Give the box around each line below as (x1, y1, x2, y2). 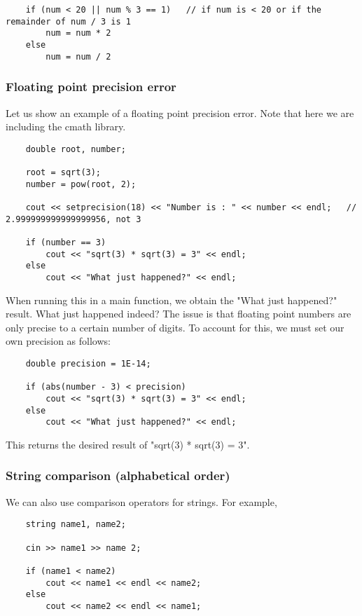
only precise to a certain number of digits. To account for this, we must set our (6, 320, 344, 334)
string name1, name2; (25, 519, 126, 530)
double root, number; (25, 144, 126, 154)
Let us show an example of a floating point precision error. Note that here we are (6, 105, 354, 120)
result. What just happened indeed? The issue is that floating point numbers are (6, 306, 351, 321)
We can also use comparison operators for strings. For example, (6, 494, 277, 509)
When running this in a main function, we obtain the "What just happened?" (6, 292, 337, 307)
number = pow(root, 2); (25, 179, 137, 189)
